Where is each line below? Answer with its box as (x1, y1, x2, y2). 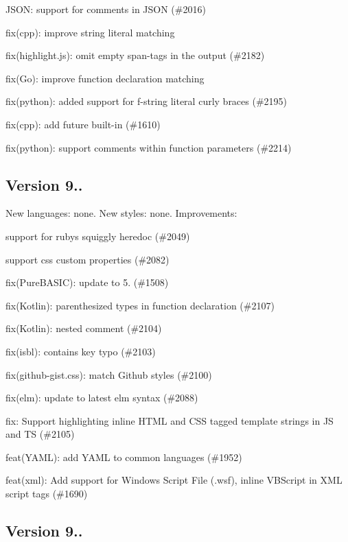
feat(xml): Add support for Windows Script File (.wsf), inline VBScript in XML (5, 473, 343, 487)
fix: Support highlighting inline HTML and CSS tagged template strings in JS (5, 413, 334, 427)
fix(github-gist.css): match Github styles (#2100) (5, 367, 212, 381)
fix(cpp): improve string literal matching (5, 25, 175, 39)
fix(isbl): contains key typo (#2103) (5, 344, 156, 358)
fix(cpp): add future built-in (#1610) (5, 117, 161, 131)
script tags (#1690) (5, 486, 88, 501)
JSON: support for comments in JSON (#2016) (5, 2, 206, 16)
